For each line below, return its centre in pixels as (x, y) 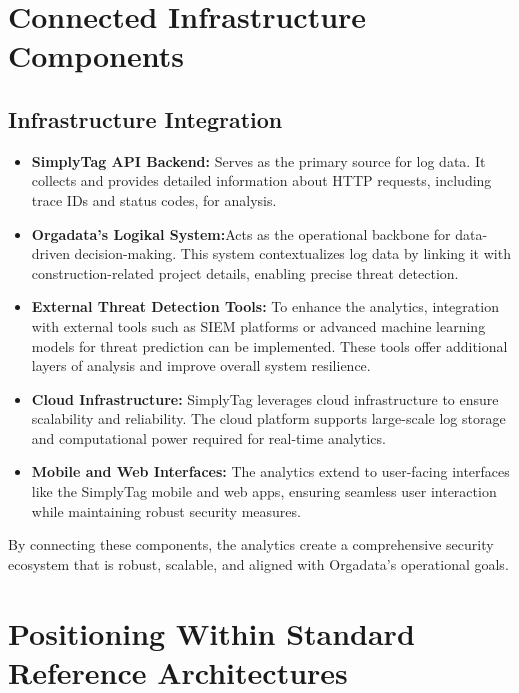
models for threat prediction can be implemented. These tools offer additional (269, 345)
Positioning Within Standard (211, 632)
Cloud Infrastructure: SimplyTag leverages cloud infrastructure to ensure (265, 398)
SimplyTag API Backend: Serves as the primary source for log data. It (258, 160)
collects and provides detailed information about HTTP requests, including (261, 180)
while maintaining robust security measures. (166, 510)
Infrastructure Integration (145, 118)
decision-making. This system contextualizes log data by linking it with (292, 253)
